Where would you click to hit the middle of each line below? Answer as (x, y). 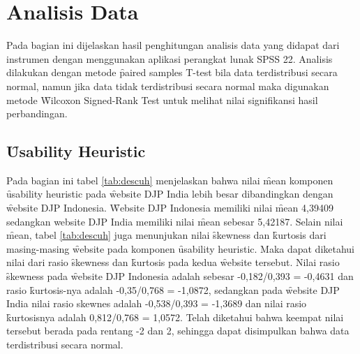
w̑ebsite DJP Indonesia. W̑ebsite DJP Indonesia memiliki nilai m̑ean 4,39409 (170, 208)
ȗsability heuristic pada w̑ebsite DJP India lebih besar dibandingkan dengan (170, 194)
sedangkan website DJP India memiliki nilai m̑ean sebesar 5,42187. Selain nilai (175, 221)
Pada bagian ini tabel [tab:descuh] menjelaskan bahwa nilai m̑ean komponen (170, 180)
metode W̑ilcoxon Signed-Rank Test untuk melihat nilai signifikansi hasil (162, 99)
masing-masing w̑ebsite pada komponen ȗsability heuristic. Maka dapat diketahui (181, 248)
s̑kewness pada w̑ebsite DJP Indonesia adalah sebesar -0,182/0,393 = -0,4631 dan (180, 276)
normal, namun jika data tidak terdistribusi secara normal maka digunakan (168, 86)
